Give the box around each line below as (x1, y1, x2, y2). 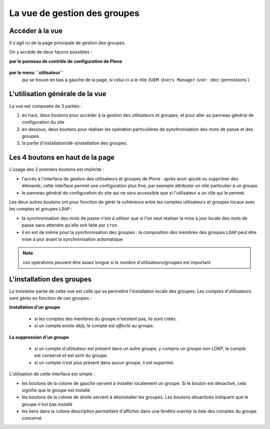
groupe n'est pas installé (21, 401, 72, 407)
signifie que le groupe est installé (21, 387, 90, 393)
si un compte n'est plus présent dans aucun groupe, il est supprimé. (34, 359, 174, 365)
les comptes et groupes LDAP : (9, 206, 72, 212)
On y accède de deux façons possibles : (9, 49, 92, 55)
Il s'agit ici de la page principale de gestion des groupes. (9, 40, 126, 46)
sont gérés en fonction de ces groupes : (9, 295, 92, 301)
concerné (21, 415, 42, 421)
